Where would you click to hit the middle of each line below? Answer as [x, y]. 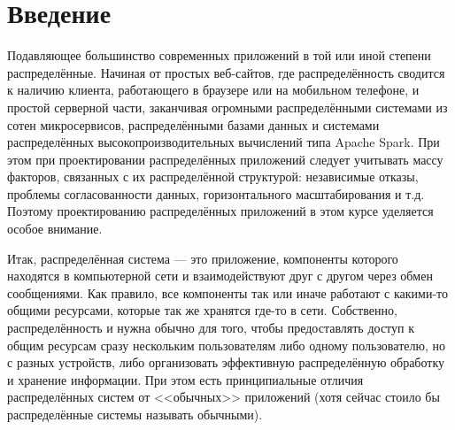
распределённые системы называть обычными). [135, 414]
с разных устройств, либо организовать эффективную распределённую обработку [226, 362]
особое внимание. [55, 229]
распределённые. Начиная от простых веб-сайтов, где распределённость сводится [226, 72]
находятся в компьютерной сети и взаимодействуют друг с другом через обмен [220, 276]
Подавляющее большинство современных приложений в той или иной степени [219, 55]
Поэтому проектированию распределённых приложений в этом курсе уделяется [220, 211]
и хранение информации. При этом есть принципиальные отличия [185, 379]
